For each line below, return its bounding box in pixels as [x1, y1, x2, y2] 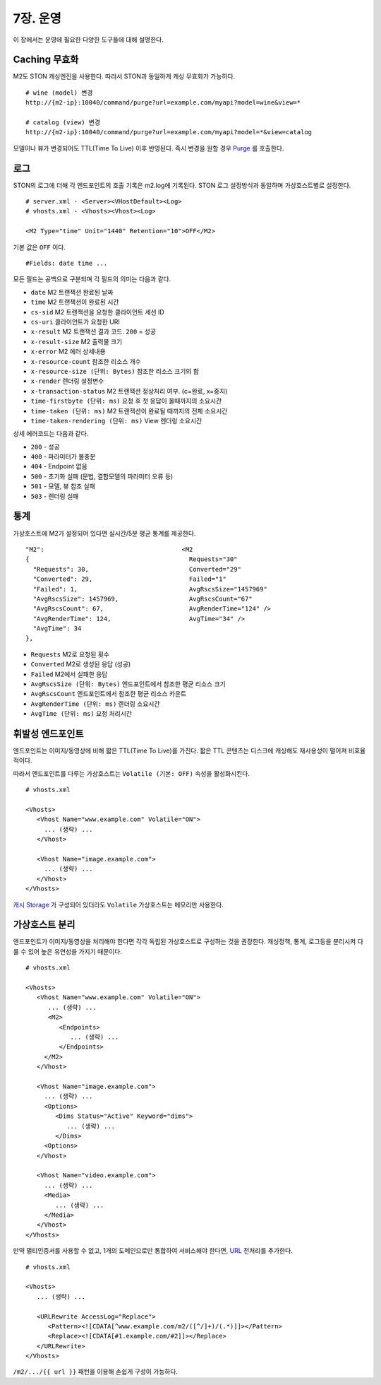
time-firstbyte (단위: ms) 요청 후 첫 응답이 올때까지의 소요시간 [30, 396, 222, 406]
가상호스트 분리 [13, 919, 75, 931]
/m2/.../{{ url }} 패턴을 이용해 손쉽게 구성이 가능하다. [13, 1367, 179, 1376]
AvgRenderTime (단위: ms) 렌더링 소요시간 [30, 700, 160, 708]
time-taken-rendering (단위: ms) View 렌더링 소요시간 [30, 416, 202, 425]
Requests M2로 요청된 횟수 [30, 650, 109, 659]
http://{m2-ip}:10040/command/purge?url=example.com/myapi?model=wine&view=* [25, 99, 301, 107]
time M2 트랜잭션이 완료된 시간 [30, 297, 119, 307]
